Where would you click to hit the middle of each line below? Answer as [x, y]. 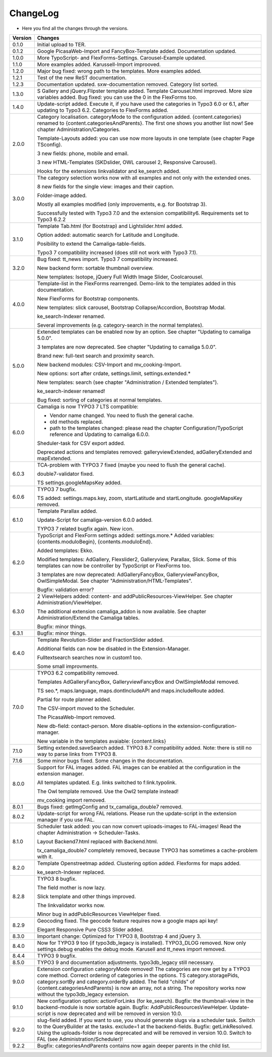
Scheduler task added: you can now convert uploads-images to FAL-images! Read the [139, 826]
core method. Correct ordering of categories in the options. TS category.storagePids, [138, 975]
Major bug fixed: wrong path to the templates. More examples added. [119, 71]
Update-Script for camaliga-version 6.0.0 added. [95, 520]
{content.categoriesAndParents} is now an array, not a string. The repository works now [142, 988]
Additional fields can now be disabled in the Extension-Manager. [113, 648]
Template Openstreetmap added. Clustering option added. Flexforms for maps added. [139, 863]
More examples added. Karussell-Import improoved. [99, 64]
